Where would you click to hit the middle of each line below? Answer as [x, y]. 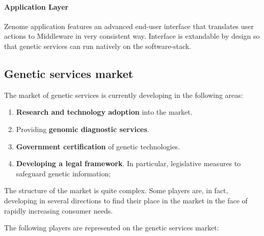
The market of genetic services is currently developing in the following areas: [124, 95]
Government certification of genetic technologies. [98, 146]
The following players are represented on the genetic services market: [112, 228]
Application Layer [36, 6]
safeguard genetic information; [63, 173]
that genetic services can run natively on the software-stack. [98, 46]
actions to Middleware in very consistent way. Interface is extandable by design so [132, 36]
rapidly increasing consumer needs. [59, 210]
